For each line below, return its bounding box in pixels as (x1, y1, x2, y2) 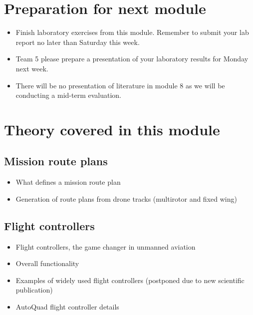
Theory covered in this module (4, 119, 220, 139)
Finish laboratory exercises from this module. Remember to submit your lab (15, 27, 249, 37)
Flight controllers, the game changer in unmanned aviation (15, 241, 196, 252)
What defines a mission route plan (15, 177, 121, 187)
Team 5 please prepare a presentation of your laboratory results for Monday (15, 53, 249, 64)
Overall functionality (15, 258, 79, 269)
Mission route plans (4, 153, 108, 169)
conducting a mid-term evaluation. (15, 90, 122, 100)
